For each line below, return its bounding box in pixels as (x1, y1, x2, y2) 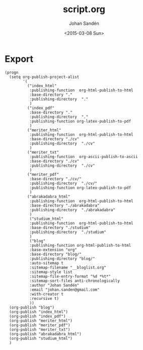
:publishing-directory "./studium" (29, 229, 107, 235)
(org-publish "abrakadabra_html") (9, 331, 82, 336)
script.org (62, 4, 106, 15)
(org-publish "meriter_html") (9, 318, 73, 323)
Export (5, 53, 34, 64)
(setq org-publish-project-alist (9, 74, 80, 80)
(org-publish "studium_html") (9, 336, 73, 341)
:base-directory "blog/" (29, 252, 82, 257)
